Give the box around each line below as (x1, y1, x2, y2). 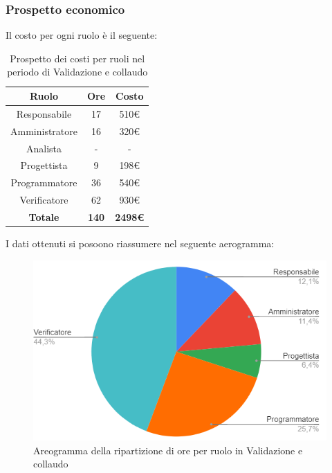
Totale (28, 209, 59, 224)
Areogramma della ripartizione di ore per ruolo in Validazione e (33, 443, 303, 457)
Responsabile (16, 106, 72, 121)
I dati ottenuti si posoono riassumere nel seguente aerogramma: (6, 236, 275, 250)
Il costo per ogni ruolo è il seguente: (6, 28, 158, 42)
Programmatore (10, 175, 77, 190)
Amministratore (10, 123, 77, 138)
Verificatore (19, 193, 68, 207)
